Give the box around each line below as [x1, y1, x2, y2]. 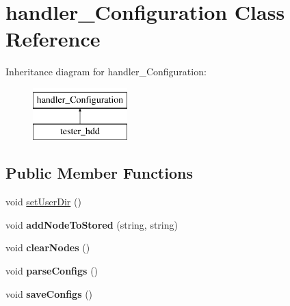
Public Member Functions [5, 162, 193, 183]
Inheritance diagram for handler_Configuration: [5, 64, 207, 79]
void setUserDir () [5, 194, 81, 209]
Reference [5, 25, 101, 53]
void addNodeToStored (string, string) [5, 217, 178, 231]
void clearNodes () [5, 240, 90, 255]
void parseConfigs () [5, 264, 98, 278]
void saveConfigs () [5, 286, 93, 301]
